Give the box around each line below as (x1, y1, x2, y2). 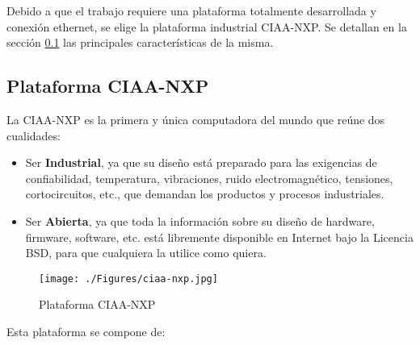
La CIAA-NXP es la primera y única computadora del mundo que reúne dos (6, 110, 385, 127)
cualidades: (6, 127, 61, 143)
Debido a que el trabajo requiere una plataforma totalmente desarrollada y (6, 2, 376, 19)
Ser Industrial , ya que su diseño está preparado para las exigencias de (25, 154, 377, 171)
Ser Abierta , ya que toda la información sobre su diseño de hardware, (25, 212, 375, 229)
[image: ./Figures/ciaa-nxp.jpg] (39, 272, 218, 285)
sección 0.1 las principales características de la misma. (6, 34, 274, 51)
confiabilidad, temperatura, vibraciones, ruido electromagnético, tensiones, (25, 169, 393, 186)
